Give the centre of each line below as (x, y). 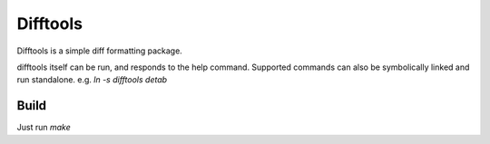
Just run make (44, 128)
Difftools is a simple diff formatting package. (100, 51)
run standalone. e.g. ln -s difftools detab (92, 80)
